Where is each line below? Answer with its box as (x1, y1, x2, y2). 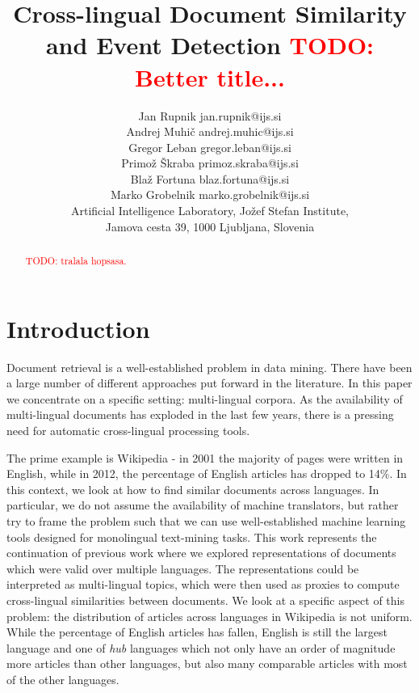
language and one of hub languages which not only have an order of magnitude (6, 639, 396, 656)
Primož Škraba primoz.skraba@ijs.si (121, 154, 299, 171)
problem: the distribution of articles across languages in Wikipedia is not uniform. (6, 607, 413, 624)
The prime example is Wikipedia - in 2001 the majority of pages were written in (6, 449, 404, 466)
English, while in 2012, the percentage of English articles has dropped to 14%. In (6, 465, 407, 482)
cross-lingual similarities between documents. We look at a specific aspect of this (6, 591, 404, 608)
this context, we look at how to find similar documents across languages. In (6, 480, 379, 497)
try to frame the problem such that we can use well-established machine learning (6, 512, 406, 529)
